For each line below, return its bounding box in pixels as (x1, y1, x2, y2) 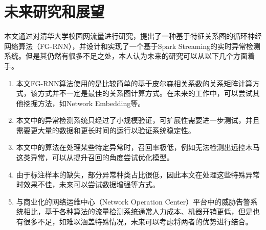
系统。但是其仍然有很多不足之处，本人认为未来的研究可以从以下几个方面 (4, 50, 248, 61)
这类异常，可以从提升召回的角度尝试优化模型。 (16, 152, 174, 163)
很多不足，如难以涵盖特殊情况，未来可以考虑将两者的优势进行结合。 (23, 216, 253, 227)
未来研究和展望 (4, 1, 105, 22)
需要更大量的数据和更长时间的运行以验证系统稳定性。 (16, 124, 195, 135)
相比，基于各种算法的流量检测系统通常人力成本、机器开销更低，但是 (23, 206, 253, 217)
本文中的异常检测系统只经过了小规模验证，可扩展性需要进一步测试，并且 (16, 115, 260, 125)
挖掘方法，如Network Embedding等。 (23, 97, 145, 108)
